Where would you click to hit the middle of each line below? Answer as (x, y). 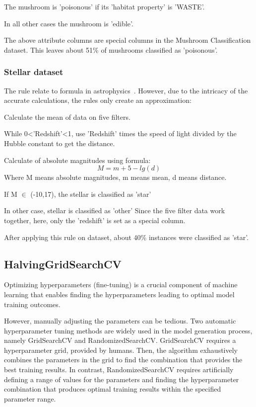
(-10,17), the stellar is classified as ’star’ (91, 194)
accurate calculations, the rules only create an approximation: (98, 100)
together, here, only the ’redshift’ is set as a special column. (95, 220)
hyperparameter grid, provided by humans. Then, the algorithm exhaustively (121, 350)
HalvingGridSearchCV (63, 264)
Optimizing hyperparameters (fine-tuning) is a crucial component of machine (121, 285)
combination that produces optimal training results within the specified (113, 389)
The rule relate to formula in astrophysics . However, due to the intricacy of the (126, 90)
